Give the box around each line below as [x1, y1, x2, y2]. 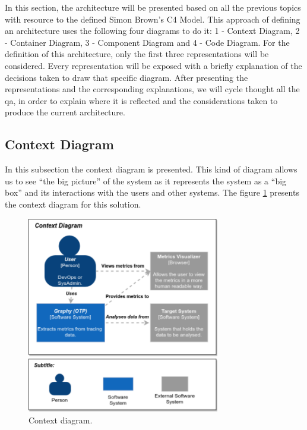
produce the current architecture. [5, 106, 125, 118]
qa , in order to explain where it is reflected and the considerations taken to [5, 94, 278, 106]
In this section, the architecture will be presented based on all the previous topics [5, 1, 301, 13]
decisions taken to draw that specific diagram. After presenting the [5, 71, 248, 83]
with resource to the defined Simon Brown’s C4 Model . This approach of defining [5, 12, 300, 25]
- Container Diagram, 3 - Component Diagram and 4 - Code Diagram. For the [5, 36, 290, 48]
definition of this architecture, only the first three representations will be [5, 48, 269, 60]
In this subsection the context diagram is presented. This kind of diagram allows [5, 163, 297, 175]
